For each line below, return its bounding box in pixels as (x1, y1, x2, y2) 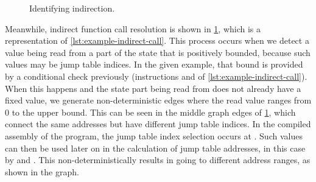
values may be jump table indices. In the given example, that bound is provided (5, 58, 303, 71)
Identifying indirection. (29, 2, 115, 14)
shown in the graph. (5, 165, 79, 178)
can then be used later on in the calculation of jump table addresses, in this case (5, 141, 306, 154)
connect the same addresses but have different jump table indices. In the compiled (5, 117, 311, 130)
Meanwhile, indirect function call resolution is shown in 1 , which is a (5, 22, 261, 35)
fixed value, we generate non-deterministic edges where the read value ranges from (5, 94, 312, 107)
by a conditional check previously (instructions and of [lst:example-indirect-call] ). (5, 69, 307, 82)
